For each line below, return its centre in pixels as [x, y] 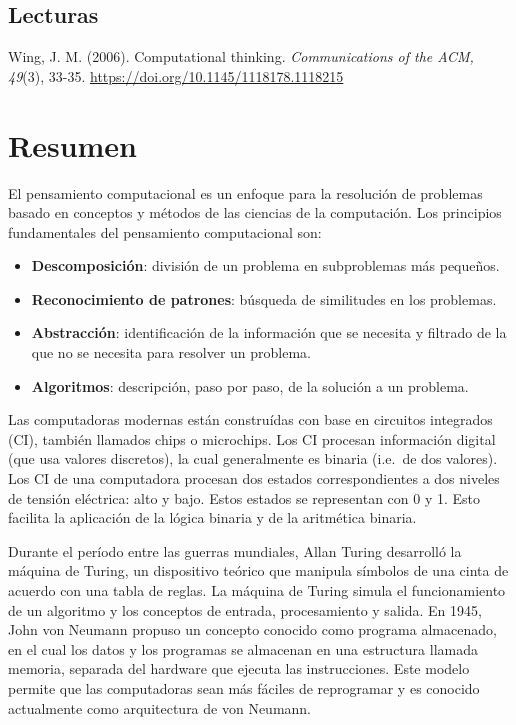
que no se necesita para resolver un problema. [171, 352]
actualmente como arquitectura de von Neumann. [160, 707]
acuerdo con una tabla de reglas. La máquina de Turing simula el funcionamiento [257, 590]
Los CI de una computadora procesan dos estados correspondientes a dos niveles [254, 478]
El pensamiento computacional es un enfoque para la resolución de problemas [245, 192]
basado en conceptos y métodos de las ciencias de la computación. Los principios [255, 212]
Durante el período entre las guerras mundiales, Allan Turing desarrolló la [235, 550]
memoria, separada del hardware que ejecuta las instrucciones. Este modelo [239, 668]
